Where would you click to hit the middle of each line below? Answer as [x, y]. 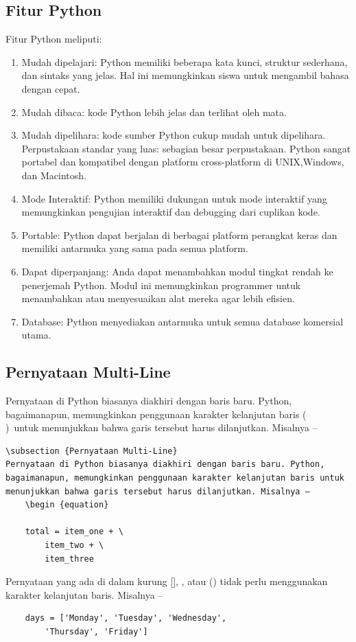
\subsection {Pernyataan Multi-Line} [92, 451]
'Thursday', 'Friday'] [96, 632]
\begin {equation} [67, 505]
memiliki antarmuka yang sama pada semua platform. [135, 248]
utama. [36, 335]
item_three [69, 559]
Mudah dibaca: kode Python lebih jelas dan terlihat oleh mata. [154, 112]
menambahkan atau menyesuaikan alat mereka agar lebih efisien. [158, 298]
